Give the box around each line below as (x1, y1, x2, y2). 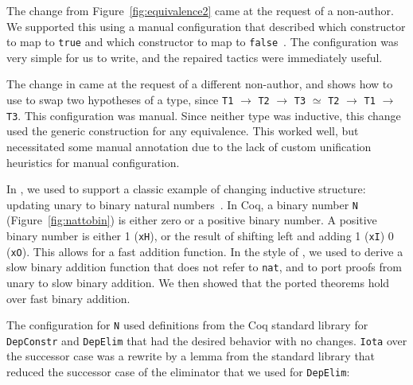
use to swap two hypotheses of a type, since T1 (6, 91, 234, 108)
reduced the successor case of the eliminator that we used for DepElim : (6, 364, 350, 380)
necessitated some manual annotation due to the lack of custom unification (6, 138, 372, 154)
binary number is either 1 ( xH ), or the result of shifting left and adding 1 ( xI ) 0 (6, 227, 394, 243)
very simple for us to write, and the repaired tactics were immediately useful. (6, 49, 383, 65)
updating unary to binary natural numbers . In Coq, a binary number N (6, 196, 358, 212)
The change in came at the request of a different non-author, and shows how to (6, 76, 393, 92)
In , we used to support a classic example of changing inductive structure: (6, 181, 366, 197)
